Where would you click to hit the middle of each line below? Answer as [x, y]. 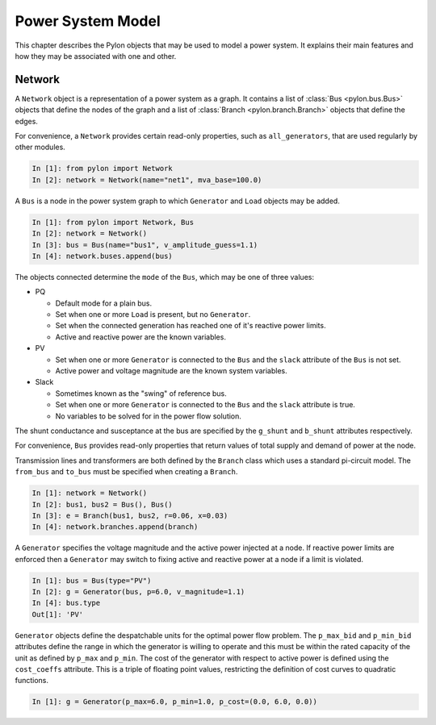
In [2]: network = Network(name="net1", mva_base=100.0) [147, 180]
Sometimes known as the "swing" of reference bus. [141, 393]
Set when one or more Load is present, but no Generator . [153, 315]
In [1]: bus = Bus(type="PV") [92, 580]
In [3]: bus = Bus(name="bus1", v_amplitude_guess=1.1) [145, 245]
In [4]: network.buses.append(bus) [102, 256]
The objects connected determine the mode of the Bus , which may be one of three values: [165, 277]
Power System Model [88, 21]
